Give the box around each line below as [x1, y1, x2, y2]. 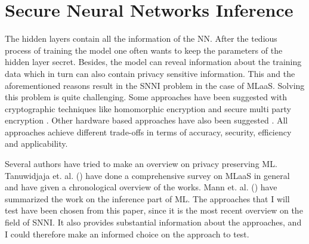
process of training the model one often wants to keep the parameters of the [5, 44, 283, 56]
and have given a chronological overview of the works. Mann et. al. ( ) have [5, 181, 277, 193]
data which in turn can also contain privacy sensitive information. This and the [5, 67, 295, 79]
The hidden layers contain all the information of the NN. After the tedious [5, 32, 277, 45]
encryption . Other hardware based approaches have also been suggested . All [5, 114, 288, 126]
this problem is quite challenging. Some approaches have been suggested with [5, 91, 287, 103]
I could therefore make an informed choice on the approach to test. [5, 227, 249, 240]
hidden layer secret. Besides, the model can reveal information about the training [5, 55, 302, 68]
